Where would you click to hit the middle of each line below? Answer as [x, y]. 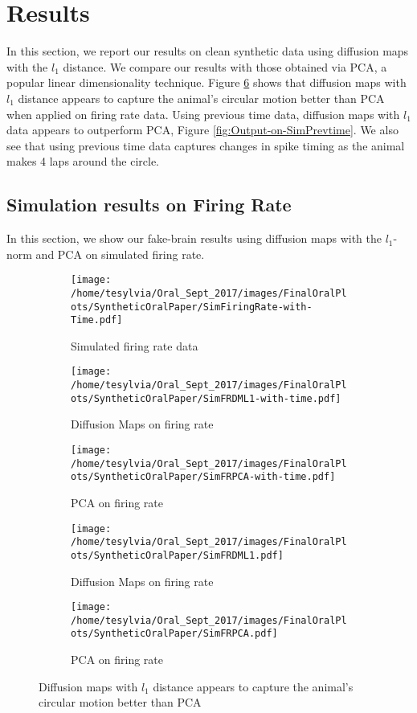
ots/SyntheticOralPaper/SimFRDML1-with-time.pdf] [206, 398]
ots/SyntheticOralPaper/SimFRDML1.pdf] [177, 555]
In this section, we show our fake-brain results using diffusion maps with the [194, 238]
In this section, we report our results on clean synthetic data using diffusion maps [208, 51]
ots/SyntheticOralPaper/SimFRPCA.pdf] [174, 634]
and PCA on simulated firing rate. [120, 254]
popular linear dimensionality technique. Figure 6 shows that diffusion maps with [206, 82]
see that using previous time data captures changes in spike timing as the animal [206, 145]
